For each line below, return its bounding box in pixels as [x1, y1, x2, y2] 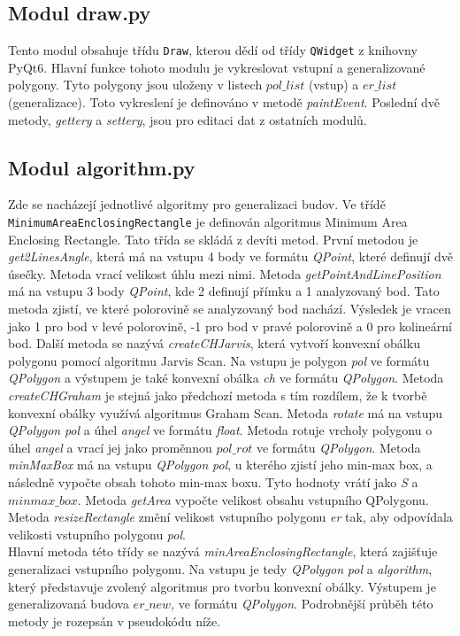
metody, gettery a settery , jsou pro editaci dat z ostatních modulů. [8, 110, 367, 128]
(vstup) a [308, 75, 359, 94]
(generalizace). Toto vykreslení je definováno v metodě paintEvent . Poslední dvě [8, 93, 441, 112]
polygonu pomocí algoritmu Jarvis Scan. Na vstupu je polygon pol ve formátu [8, 351, 430, 369]
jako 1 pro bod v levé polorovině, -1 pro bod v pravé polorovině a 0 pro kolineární [8, 316, 452, 335]
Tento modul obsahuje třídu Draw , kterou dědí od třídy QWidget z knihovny [8, 41, 418, 59]
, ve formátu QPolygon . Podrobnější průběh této [171, 594, 433, 613]
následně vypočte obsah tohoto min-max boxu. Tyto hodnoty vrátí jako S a [8, 473, 418, 491]
